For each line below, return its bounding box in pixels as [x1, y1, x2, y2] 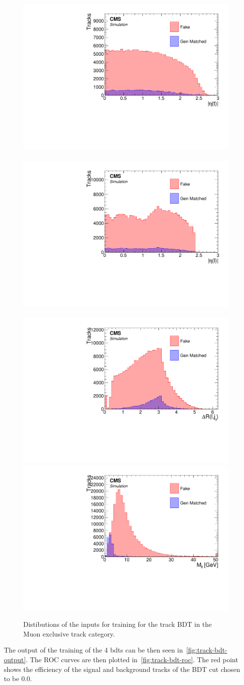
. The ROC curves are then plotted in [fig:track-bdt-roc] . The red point [26, 654, 238, 664]
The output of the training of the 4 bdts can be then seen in [4, 645, 183, 655]
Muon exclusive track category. [23, 628, 115, 638]
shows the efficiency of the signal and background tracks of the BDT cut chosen [4, 664, 241, 674]
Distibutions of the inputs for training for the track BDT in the [23, 619, 212, 629]
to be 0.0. [4, 673, 32, 684]
